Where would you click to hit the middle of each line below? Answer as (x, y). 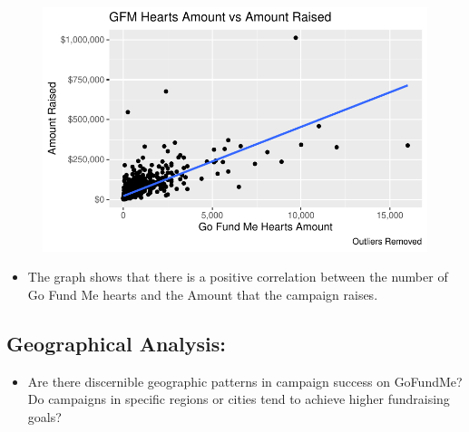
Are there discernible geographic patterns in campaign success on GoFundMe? (245, 381)
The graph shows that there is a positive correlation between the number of (238, 277)
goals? (44, 416)
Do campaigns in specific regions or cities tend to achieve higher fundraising (239, 399)
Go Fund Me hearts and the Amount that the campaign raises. (203, 294)
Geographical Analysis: (116, 343)
